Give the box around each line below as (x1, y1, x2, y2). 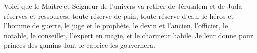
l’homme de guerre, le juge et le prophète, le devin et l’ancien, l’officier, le (4, 20, 228, 31)
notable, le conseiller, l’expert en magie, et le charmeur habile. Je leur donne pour (4, 30, 253, 40)
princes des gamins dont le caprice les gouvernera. (4, 40, 155, 50)
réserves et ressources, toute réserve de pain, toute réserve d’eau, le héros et (4, 10, 234, 21)
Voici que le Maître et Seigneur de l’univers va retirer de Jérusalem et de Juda (4, 1, 242, 11)
